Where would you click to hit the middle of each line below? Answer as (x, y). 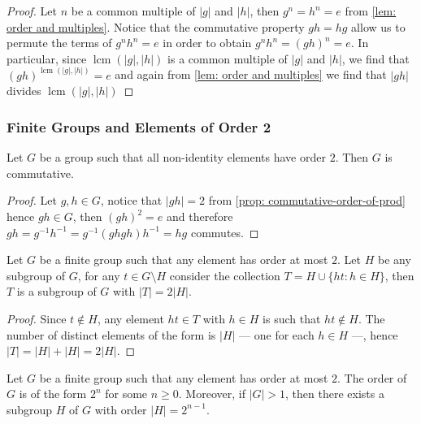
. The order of (372, 377)
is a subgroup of (56, 291)
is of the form (53, 394)
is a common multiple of (228, 58)
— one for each (277, 334)
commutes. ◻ (225, 232)
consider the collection (225, 275)
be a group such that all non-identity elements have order (182, 157)
